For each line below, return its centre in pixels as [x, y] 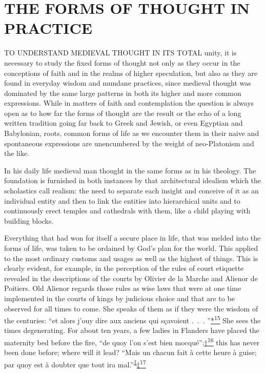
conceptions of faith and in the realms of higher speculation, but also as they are [131, 73]
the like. [17, 153]
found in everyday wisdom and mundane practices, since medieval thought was [128, 83]
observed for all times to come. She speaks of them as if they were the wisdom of [131, 308]
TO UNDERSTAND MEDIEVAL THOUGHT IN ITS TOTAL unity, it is [120, 53]
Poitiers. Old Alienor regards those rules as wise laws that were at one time [123, 288]
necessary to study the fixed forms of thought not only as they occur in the [122, 62]
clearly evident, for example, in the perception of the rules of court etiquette [124, 268]
